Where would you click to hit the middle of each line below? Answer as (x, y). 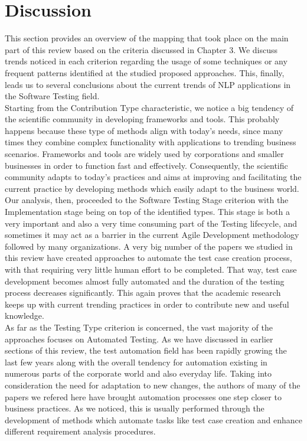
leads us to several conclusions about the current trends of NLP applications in (148, 84)
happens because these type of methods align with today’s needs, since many (144, 130)
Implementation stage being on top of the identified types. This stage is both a (147, 212)
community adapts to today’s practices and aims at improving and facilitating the (153, 177)
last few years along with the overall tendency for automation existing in (136, 362)
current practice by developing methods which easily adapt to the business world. (152, 188)
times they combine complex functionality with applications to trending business (151, 142)
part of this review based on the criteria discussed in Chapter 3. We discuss (141, 49)
